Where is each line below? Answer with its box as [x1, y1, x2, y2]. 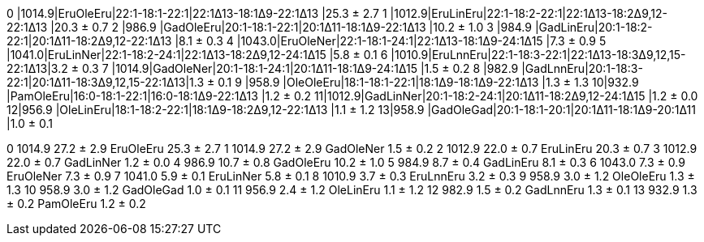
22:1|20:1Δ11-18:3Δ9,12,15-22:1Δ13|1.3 [6, 75, 205, 89]
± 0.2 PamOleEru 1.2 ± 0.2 [6, 197, 146, 210]
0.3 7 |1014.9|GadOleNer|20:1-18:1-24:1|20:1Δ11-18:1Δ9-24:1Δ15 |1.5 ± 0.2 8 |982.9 [81, 62, 519, 75]
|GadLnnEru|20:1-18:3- [521, 62, 643, 75]
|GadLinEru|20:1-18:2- [534, 20, 653, 34]
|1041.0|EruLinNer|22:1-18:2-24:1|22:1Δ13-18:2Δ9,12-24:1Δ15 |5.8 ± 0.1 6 [6, 48, 388, 62]
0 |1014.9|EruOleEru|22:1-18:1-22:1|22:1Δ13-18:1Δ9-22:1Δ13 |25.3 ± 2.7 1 [6, 6, 387, 20]
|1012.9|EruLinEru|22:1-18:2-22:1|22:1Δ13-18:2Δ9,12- [390, 6, 667, 20]
